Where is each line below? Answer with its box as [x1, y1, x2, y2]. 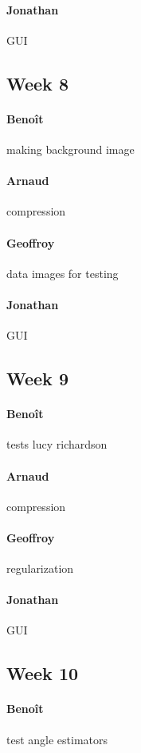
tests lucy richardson [6, 436, 108, 453]
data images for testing [6, 264, 119, 281]
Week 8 [6, 70, 69, 95]
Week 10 [6, 661, 79, 686]
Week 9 [6, 366, 69, 391]
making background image [6, 140, 135, 157]
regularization [6, 560, 74, 577]
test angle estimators [6, 731, 108, 747]
